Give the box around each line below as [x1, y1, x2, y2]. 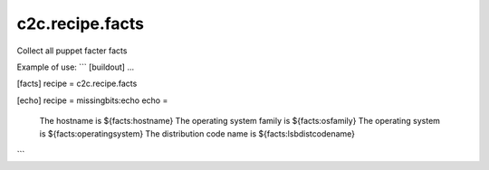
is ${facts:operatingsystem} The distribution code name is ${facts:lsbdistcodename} [39, 127, 355, 139]
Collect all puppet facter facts [16, 45, 128, 56]
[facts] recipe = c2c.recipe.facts [16, 78, 138, 90]
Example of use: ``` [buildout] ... [16, 61, 135, 72]
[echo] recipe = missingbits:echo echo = [16, 95, 168, 106]
